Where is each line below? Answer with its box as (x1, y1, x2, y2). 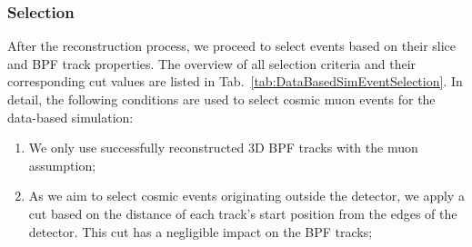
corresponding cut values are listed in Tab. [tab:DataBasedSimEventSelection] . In (7, 72, 463, 91)
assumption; (28, 155, 96, 174)
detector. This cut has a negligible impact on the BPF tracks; (28, 222, 373, 241)
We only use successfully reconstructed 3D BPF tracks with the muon (28, 138, 418, 157)
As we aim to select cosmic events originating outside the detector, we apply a (28, 186, 465, 205)
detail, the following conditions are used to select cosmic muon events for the (7, 90, 436, 108)
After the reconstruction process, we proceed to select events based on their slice (7, 36, 457, 55)
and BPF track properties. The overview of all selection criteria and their (7, 54, 417, 73)
